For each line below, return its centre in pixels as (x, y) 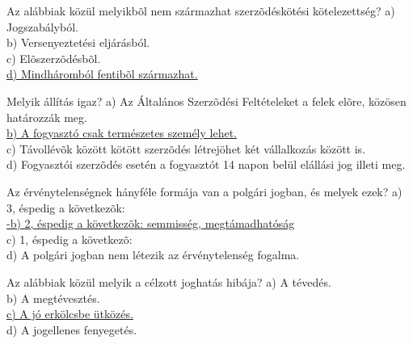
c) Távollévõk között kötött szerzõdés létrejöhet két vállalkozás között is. (186, 148)
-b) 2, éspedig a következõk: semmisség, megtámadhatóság (151, 223)
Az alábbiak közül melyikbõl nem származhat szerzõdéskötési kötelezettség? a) (201, 10)
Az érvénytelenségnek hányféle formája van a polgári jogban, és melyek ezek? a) (204, 191)
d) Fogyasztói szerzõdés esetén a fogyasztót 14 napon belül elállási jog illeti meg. (206, 164)
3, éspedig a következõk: (66, 207)
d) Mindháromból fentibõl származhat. (102, 74)
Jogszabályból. (42, 26)
